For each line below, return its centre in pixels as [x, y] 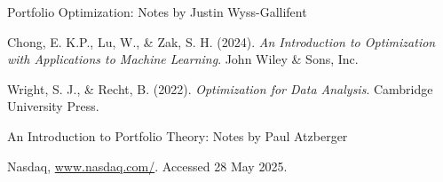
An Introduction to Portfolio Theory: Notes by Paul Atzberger [178, 135]
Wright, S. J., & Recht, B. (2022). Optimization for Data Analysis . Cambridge [220, 88]
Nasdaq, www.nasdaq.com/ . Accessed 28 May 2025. [147, 166]
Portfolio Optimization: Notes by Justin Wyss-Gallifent [157, 12]
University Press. [53, 106]
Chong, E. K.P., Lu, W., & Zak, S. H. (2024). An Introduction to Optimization [221, 41]
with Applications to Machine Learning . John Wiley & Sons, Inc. [183, 59]
